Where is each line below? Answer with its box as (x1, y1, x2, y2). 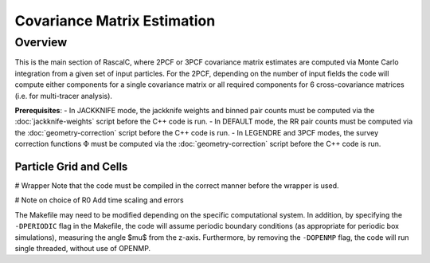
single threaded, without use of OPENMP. (14, 243, 151, 253)
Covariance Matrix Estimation (14, 12, 216, 29)
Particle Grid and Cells (14, 159, 128, 173)
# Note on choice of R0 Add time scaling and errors (14, 195, 184, 205)
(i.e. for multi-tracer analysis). (14, 91, 113, 100)
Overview (14, 35, 68, 49)
